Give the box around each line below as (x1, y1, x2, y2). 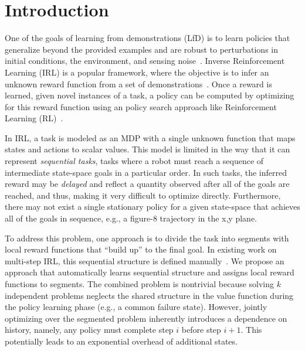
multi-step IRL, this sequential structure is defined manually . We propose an (5, 254, 284, 267)
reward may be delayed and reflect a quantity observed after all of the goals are (5, 178, 290, 190)
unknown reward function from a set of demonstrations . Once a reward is (5, 77, 272, 90)
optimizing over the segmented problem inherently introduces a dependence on (5, 312, 287, 324)
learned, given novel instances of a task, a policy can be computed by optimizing (5, 89, 294, 101)
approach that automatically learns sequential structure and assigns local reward (5, 266, 294, 278)
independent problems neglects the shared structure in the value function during (5, 289, 294, 301)
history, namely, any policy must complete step (5, 323, 174, 336)
